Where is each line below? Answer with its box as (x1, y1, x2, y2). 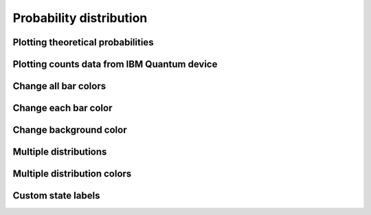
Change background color (12, 124, 127, 136)
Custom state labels (12, 190, 100, 202)
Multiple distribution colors (12, 168, 132, 180)
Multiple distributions (12, 146, 107, 158)
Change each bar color (12, 102, 113, 114)
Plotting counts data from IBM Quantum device (12, 58, 218, 70)
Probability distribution (12, 10, 148, 25)
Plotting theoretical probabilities (12, 36, 154, 48)
